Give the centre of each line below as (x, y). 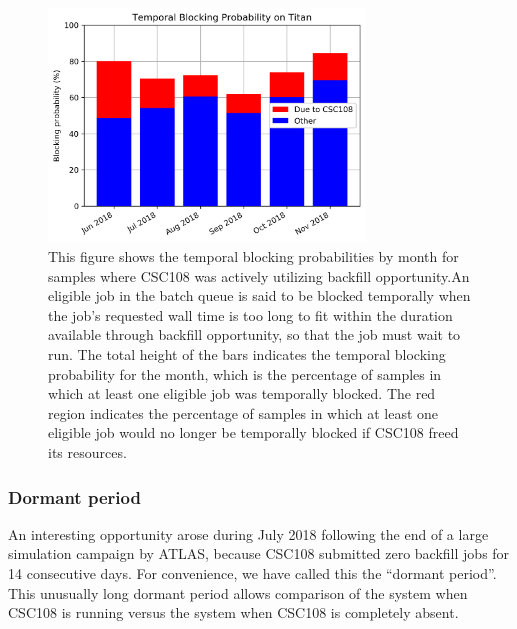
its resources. (87, 451)
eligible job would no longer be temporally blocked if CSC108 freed (253, 432)
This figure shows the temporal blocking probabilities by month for (253, 256)
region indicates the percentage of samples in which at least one (243, 412)
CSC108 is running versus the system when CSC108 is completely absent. (233, 612)
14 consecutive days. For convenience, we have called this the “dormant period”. (252, 572)
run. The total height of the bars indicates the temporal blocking (247, 354)
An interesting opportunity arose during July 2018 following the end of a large (248, 533)
